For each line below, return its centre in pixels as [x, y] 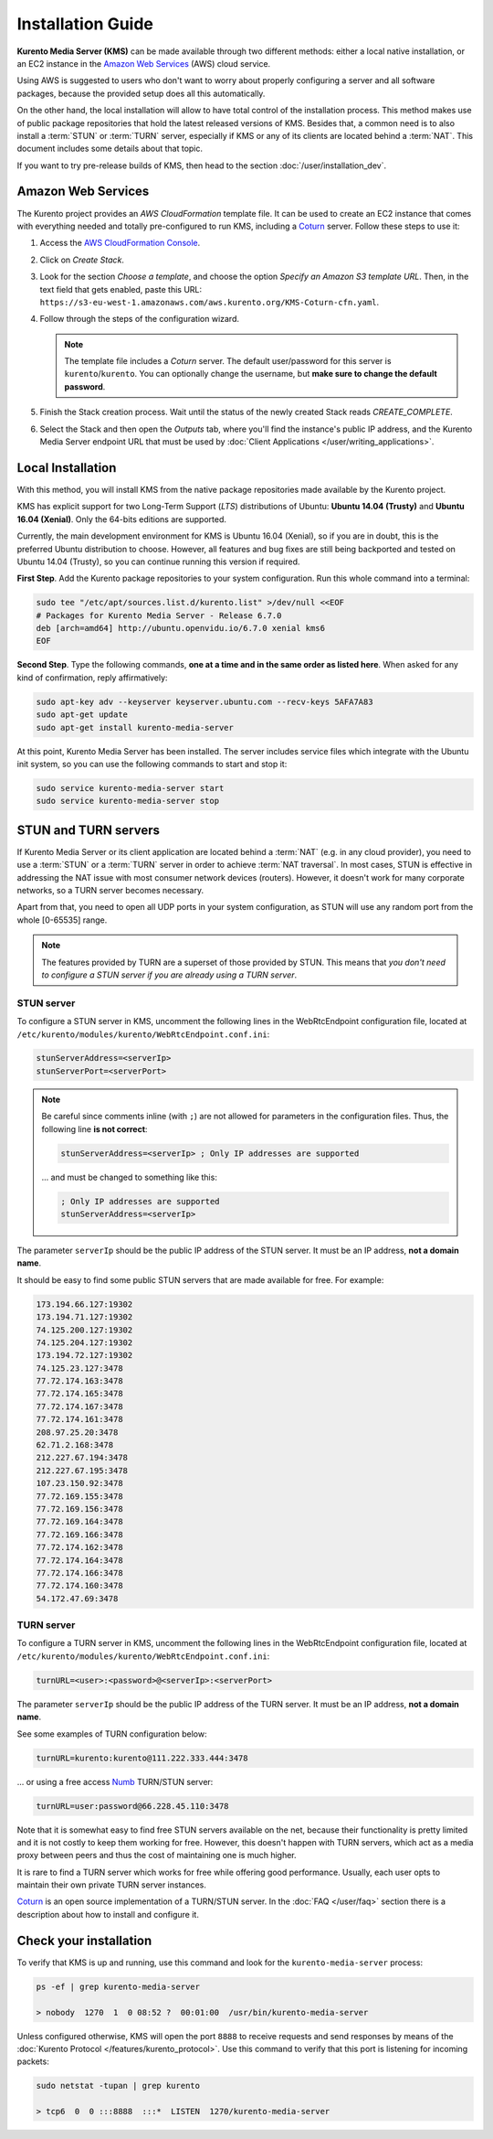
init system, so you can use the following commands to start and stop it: [152, 764]
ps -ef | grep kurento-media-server [118, 1986]
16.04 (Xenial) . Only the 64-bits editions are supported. [122, 519]
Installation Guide [85, 24]
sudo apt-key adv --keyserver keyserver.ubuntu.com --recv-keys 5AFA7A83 [205, 701]
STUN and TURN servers [88, 830]
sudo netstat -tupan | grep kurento [118, 2086]
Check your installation [84, 1940]
